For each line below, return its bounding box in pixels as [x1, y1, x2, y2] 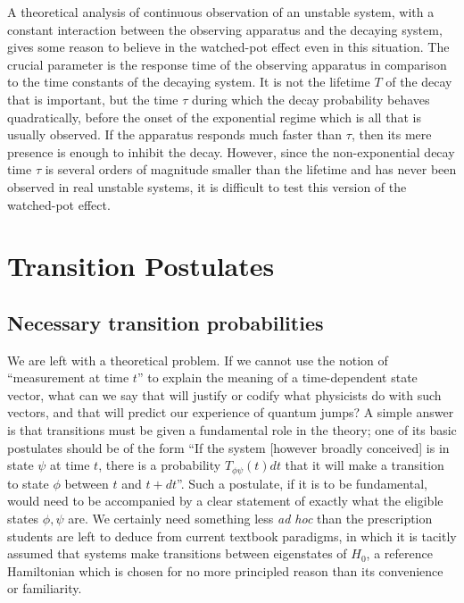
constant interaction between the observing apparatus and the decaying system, [7, 20, 443, 38]
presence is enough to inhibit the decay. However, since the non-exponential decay [7, 142, 455, 161]
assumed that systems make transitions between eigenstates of [7, 544, 347, 563]
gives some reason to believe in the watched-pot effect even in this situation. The [7, 38, 450, 56]
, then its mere [351, 125, 432, 144]
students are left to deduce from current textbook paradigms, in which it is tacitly [7, 526, 457, 545]
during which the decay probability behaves [191, 89, 430, 108]
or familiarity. [7, 579, 82, 598]
